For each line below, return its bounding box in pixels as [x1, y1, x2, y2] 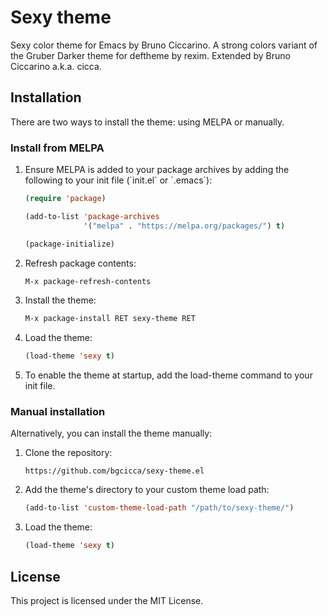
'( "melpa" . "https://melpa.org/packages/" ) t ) [83, 221, 286, 231]
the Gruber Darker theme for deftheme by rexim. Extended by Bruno [10, 49, 291, 61]
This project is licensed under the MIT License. [10, 595, 204, 607]
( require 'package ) [24, 194, 107, 204]
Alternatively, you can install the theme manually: [10, 427, 213, 440]
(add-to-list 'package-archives [24, 211, 160, 221]
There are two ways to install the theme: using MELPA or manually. [10, 116, 285, 128]
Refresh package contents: [24, 257, 137, 269]
